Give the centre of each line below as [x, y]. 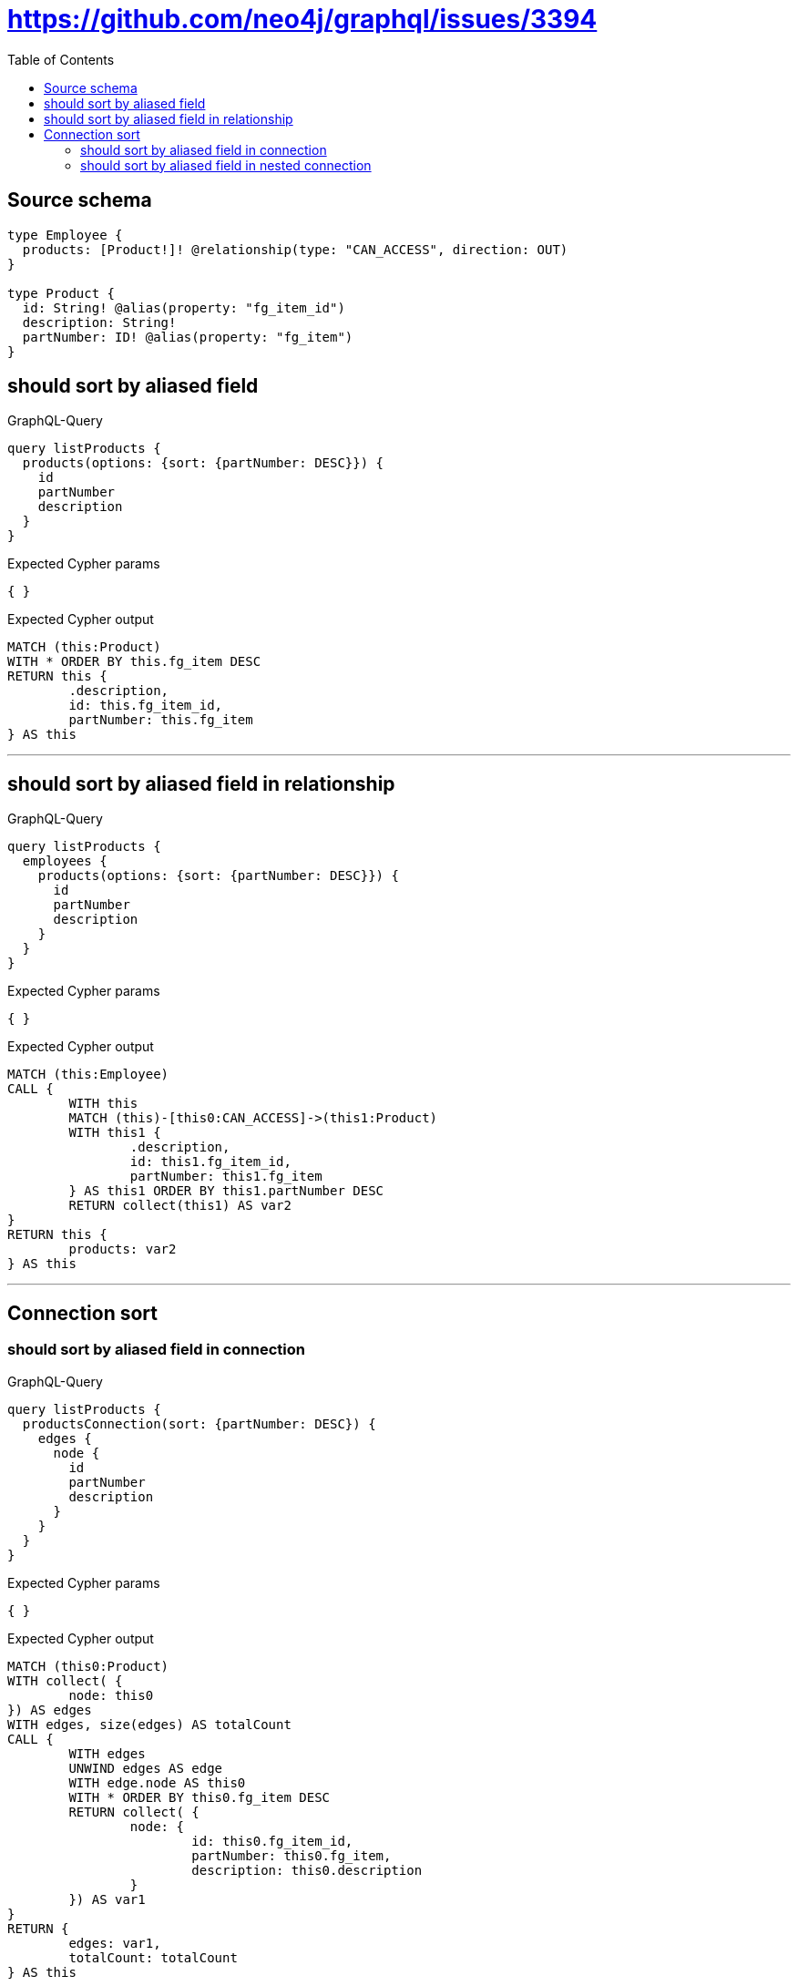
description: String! [99, 322]
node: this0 [111, 1695]
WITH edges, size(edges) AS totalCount [149, 1724]
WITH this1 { [115, 1133]
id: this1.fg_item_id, [210, 1162]
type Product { [61, 293]
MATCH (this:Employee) [88, 1075]
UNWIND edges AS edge [146, 1768]
